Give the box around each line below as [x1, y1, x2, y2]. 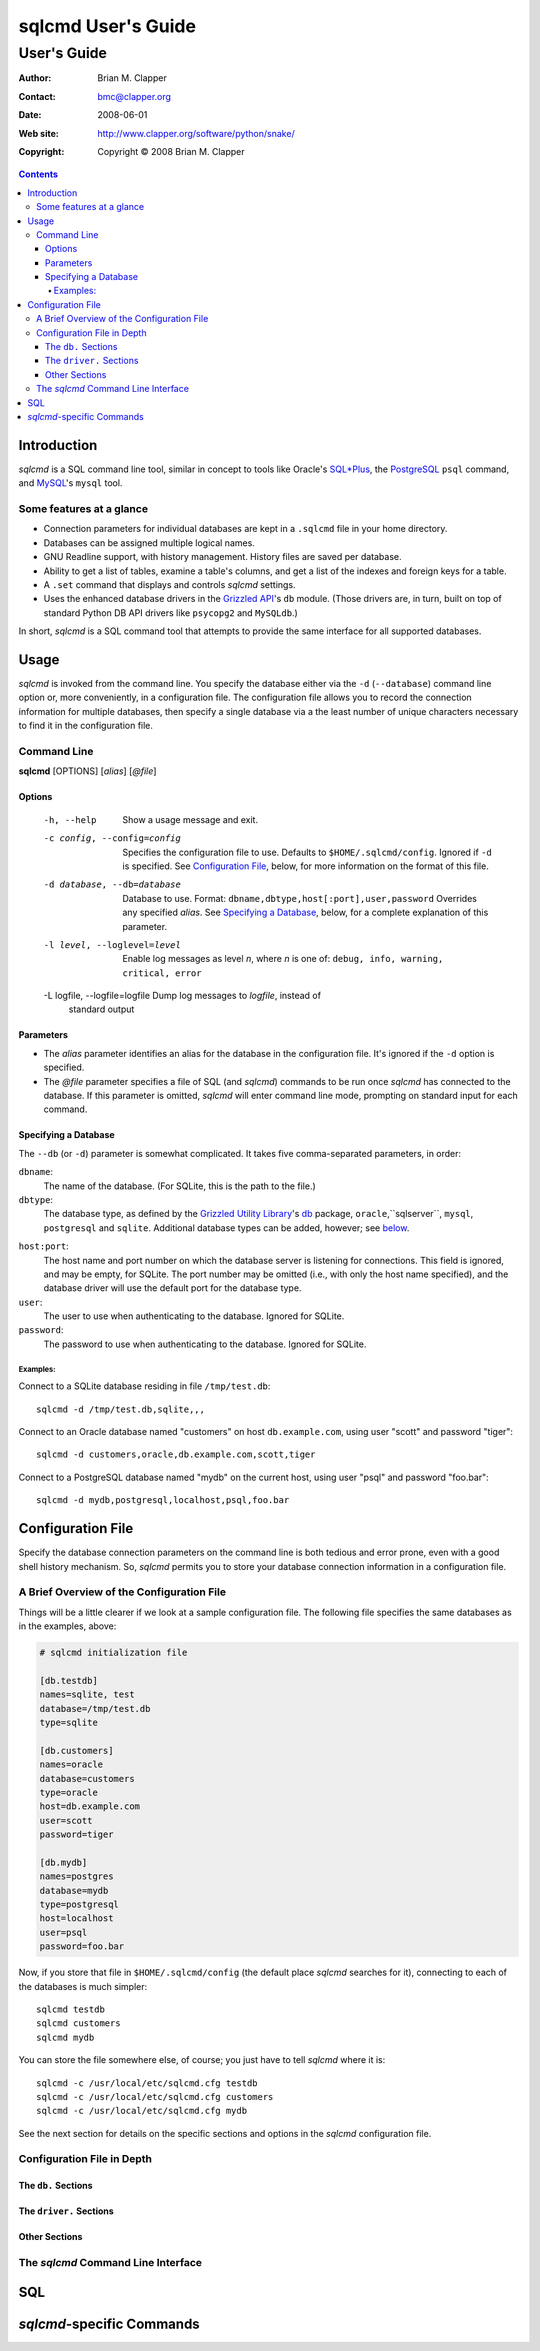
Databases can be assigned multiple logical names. [43, 536, 255, 549]
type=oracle [39, 1786, 99, 1798]
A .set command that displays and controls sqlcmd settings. [43, 578, 296, 590]
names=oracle [39, 1759, 104, 1770]
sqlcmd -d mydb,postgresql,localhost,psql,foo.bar [36, 1495, 290, 1506]
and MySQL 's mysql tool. [18, 477, 123, 489]
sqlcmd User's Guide [18, 15, 197, 37]
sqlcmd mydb [36, 2031, 95, 2043]
